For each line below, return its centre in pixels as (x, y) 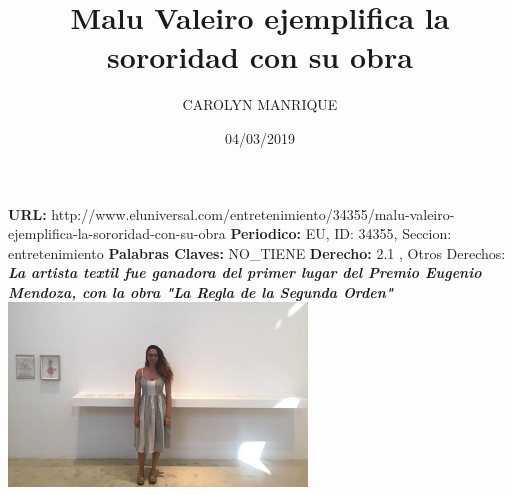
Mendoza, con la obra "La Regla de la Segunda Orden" (201, 291)
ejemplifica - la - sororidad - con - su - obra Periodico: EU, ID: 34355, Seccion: (230, 233)
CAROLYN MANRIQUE (260, 104)
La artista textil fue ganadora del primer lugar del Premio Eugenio (245, 272)
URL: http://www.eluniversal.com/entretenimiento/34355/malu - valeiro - (231, 213)
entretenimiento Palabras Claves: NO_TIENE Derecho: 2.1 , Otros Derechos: (257, 252)
